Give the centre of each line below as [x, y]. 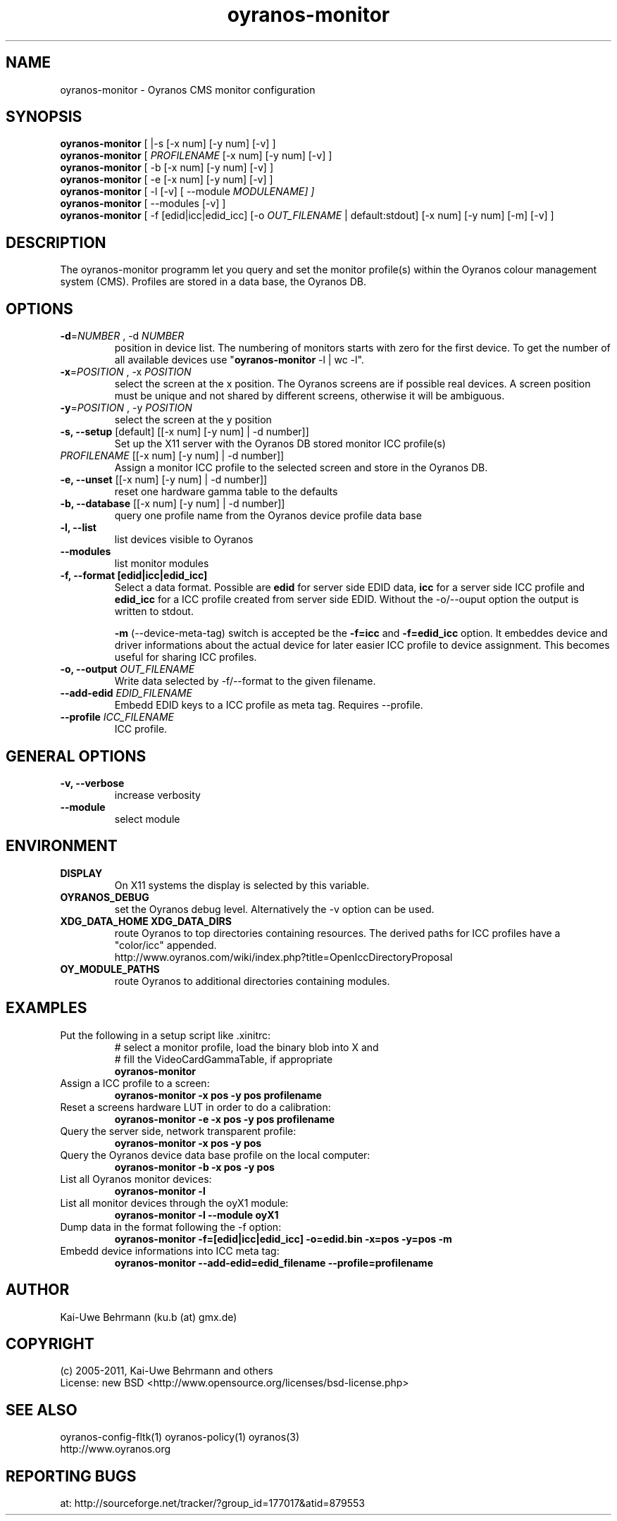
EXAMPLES [46, 1008]
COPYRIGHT [50, 1343]
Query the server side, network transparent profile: [178, 1131]
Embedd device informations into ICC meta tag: [170, 1250]
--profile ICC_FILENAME [117, 717]
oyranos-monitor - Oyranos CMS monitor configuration [188, 89]
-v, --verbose [92, 783]
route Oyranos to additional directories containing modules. [252, 981]
